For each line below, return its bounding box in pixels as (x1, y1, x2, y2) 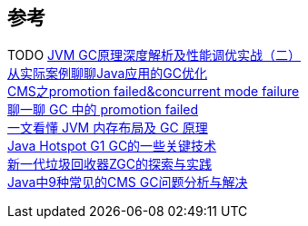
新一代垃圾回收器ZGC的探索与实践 (7, 156, 213, 172)
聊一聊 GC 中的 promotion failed (7, 102, 199, 118)
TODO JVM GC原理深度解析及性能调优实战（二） (7, 47, 301, 64)
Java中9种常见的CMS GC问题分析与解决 (7, 174, 248, 191)
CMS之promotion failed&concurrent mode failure (7, 84, 300, 100)
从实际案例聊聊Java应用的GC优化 (7, 65, 207, 82)
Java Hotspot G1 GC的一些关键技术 (7, 138, 217, 154)
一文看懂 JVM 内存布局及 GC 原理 (7, 120, 208, 136)
